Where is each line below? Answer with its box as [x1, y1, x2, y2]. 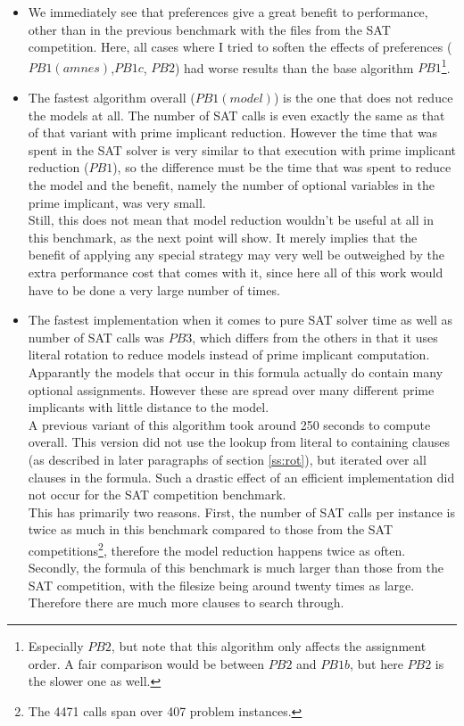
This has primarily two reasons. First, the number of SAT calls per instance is [28, 502, 455, 521]
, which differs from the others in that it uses [192, 327, 438, 346]
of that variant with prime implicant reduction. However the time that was [28, 123, 438, 142]
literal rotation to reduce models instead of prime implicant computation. [28, 345, 430, 364]
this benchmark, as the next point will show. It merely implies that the [28, 227, 418, 246]
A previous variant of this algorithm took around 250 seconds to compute [28, 415, 431, 433]
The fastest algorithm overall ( [28, 88, 195, 107]
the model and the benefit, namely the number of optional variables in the [28, 176, 435, 194]
